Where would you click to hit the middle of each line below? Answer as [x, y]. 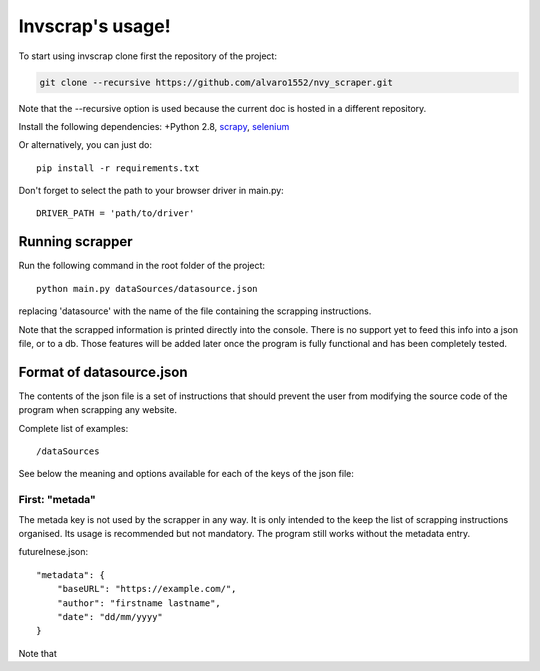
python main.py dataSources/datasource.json [147, 288]
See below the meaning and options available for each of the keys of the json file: [186, 474]
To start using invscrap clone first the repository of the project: [147, 56]
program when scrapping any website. [97, 410]
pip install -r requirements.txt [118, 168]
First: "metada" [57, 500]
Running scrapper [76, 241]
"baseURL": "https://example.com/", [146, 589]
